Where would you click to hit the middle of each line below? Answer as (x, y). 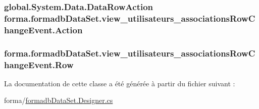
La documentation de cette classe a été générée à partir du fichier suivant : (120, 83)
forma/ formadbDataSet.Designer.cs (59, 100)
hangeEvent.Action (43, 30)
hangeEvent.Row (39, 64)
